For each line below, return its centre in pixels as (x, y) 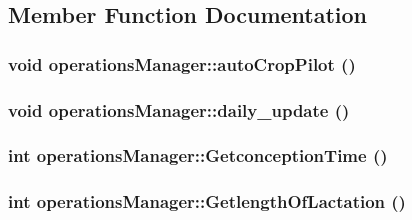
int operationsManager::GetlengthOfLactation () (207, 201)
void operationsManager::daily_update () (179, 109)
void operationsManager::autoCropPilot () (182, 63)
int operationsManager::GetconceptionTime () (198, 155)
